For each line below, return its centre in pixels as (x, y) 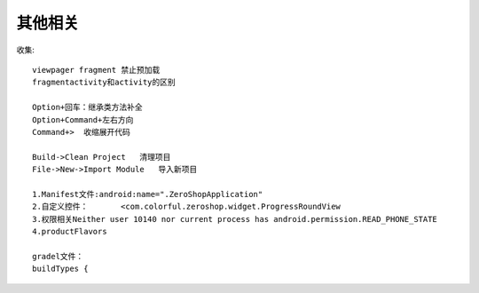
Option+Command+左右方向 (83, 119)
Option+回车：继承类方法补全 (88, 107)
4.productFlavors (70, 232)
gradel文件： (58, 256)
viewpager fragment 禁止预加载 (96, 70)
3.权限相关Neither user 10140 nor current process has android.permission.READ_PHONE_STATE (235, 219)
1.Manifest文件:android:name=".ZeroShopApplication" (148, 194)
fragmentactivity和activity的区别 (104, 83)
